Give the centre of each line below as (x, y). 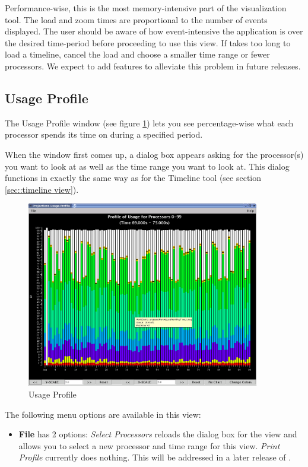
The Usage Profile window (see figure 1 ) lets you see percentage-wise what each (149, 123)
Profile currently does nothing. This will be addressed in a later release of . (155, 457)
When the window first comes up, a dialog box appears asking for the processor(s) (154, 154)
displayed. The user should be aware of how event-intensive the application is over (154, 31)
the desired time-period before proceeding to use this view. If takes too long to (148, 42)
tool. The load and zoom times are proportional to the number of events (136, 19)
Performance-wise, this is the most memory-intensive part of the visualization (146, 8)
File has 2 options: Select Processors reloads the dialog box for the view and (158, 434)
